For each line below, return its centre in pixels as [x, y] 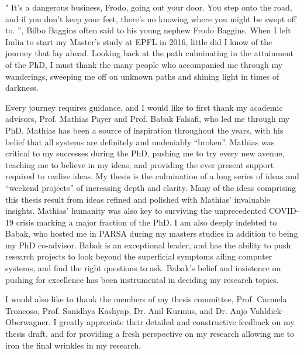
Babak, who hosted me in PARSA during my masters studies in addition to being [152, 233]
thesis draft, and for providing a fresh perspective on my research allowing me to [150, 334]
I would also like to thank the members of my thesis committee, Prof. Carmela [146, 299]
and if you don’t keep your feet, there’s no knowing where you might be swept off [151, 18]
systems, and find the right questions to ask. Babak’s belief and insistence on [143, 268]
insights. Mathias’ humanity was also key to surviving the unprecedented [136, 211]
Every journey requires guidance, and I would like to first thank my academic [144, 107]
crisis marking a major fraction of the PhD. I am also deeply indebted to [146, 222]
